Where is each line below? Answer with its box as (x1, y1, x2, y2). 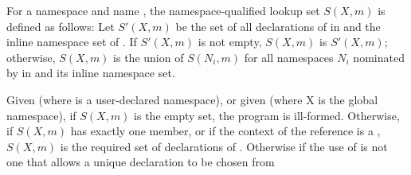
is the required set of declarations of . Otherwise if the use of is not (60, 138, 388, 154)
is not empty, (198, 33, 262, 50)
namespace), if (6, 107, 76, 123)
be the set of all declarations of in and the (175, 17, 381, 34)
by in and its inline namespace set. (6, 64, 175, 81)
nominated (353, 49, 405, 65)
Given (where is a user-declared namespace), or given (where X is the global (6, 91, 378, 107)
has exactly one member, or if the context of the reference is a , (70, 122, 381, 139)
